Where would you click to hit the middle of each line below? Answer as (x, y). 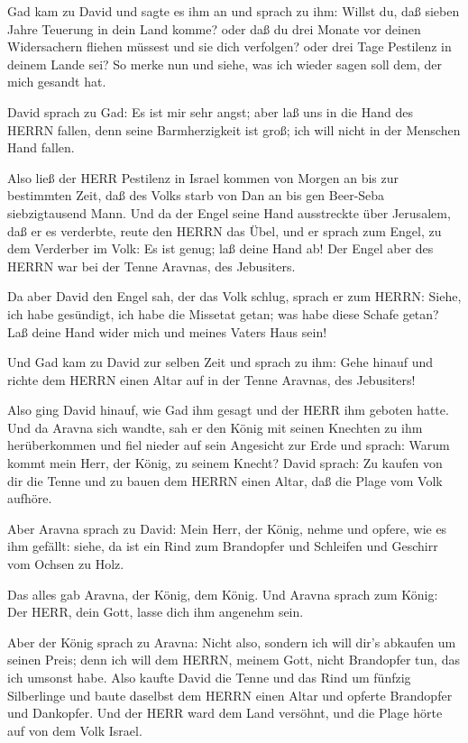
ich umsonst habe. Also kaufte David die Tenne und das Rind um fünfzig (209, 677)
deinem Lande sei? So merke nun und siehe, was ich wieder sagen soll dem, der (225, 64)
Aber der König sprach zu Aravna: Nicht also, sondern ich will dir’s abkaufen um (232, 642)
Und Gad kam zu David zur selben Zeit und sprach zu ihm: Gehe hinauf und (220, 362)
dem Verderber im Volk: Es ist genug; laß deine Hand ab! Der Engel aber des (220, 248)
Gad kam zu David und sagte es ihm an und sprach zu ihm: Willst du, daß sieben (234, 11)
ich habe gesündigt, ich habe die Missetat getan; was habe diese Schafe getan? (223, 313)
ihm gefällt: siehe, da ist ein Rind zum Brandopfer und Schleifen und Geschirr (223, 546)
